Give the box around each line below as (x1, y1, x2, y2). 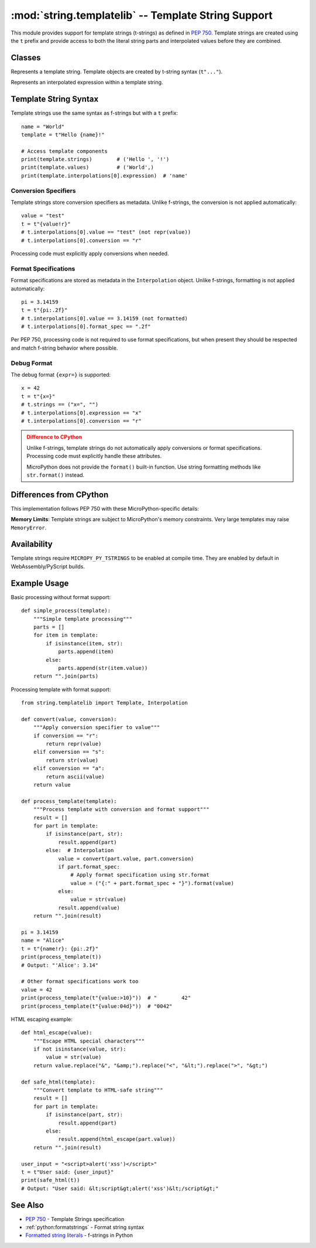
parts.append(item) (58, 648, 114, 655)
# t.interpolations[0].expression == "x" (21, 409, 142, 416)
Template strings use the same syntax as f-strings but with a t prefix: (11, 110, 178, 117)
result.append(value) (58, 904, 120, 911)
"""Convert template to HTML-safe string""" (33, 1087, 163, 1093)
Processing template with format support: (11, 686, 111, 693)
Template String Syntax (11, 94, 99, 104)
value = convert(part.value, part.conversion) (58, 855, 194, 862)
